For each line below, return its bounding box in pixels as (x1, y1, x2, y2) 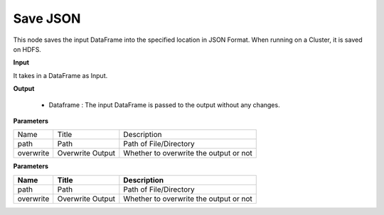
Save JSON (13, 11, 81, 26)
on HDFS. (13, 45, 42, 53)
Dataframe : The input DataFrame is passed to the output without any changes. (48, 100, 280, 109)
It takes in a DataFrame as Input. (13, 71, 108, 79)
